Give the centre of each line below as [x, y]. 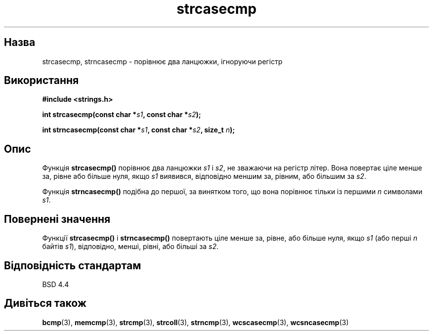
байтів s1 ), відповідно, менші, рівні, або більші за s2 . [130, 247]
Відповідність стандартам [73, 265]
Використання [42, 81]
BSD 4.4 [56, 284]
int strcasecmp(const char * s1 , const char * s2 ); [122, 115]
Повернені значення [57, 219]
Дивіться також [45, 303]
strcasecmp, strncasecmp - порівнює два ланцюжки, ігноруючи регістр [162, 61]
